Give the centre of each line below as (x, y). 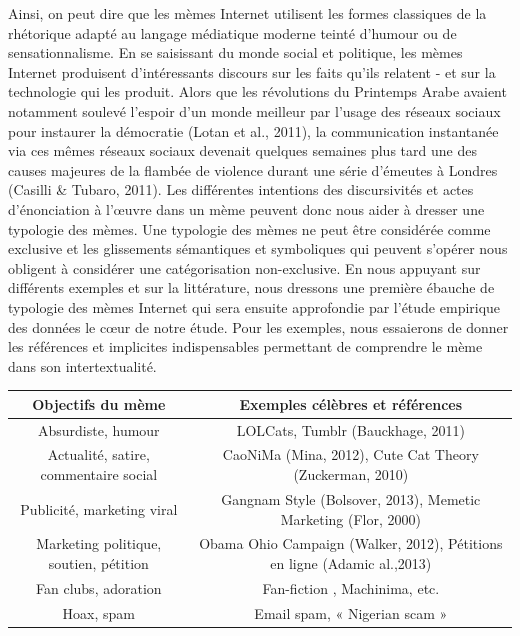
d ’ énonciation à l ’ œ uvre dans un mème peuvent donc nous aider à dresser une (246, 208)
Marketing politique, (99, 543)
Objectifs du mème (99, 403)
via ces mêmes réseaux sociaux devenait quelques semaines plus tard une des (242, 150)
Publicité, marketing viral (99, 508)
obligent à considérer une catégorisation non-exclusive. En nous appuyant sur (244, 267)
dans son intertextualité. (82, 365)
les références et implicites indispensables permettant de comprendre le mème (245, 346)
